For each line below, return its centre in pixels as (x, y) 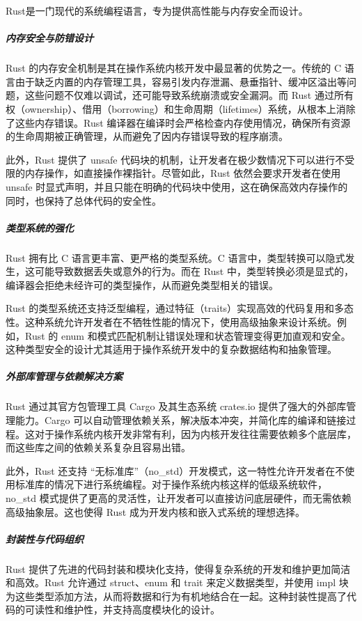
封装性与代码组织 (45, 539)
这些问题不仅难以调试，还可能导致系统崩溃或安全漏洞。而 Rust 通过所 (184, 95)
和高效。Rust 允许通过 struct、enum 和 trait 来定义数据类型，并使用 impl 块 (177, 582)
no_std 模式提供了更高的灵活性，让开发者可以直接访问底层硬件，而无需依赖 (179, 497)
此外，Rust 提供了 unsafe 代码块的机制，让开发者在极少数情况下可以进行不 (175, 159)
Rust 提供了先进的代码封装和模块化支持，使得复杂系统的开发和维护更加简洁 (178, 568)
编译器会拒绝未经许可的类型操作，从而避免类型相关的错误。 (142, 284)
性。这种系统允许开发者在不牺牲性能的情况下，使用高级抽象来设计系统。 (171, 322)
